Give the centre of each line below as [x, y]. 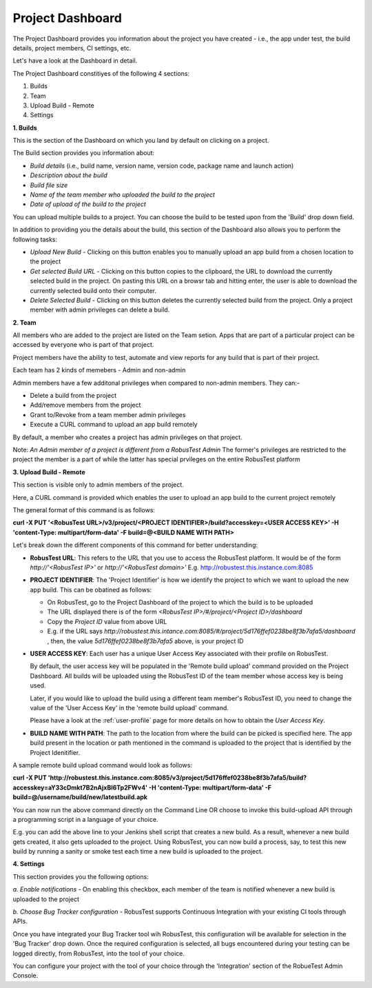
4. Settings [29, 864]
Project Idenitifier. [55, 752]
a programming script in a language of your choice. [85, 819]
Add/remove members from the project [85, 405]
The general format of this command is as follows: [84, 510]
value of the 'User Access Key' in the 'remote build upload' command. [129, 707]
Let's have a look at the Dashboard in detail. [75, 61]
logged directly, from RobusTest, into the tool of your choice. [99, 953]
